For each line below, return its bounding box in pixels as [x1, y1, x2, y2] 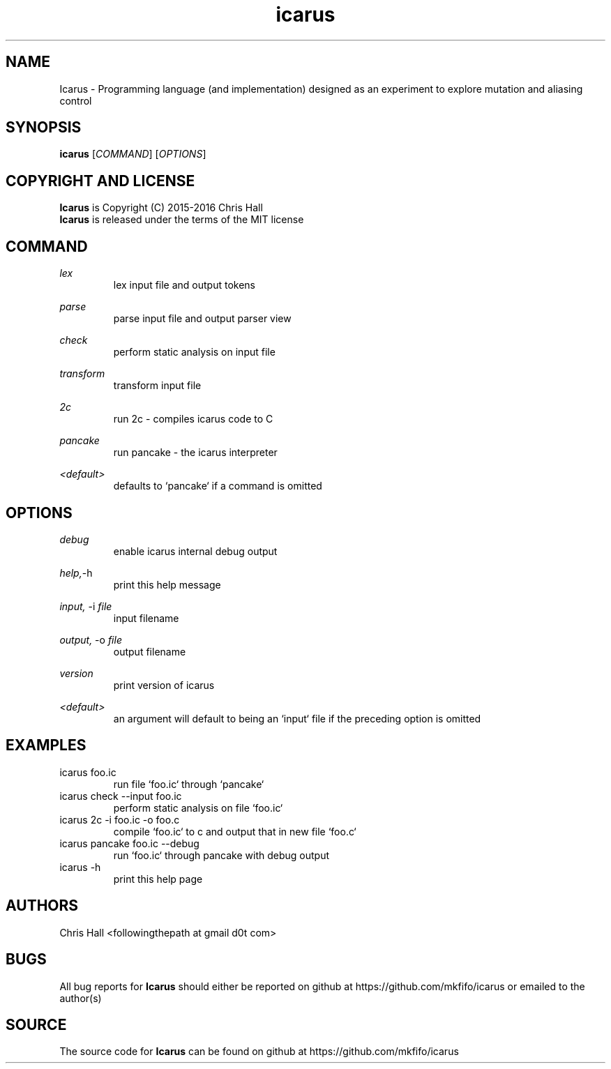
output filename [113, 645, 186, 658]
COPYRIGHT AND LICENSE [6, 172, 195, 190]
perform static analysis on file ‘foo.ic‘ [113, 801, 283, 814]
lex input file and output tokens [113, 279, 256, 291]
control [59, 94, 92, 107]
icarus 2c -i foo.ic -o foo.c [59, 813, 180, 826]
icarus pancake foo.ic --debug [59, 837, 199, 849]
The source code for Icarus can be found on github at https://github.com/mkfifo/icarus [59, 1045, 459, 1058]
